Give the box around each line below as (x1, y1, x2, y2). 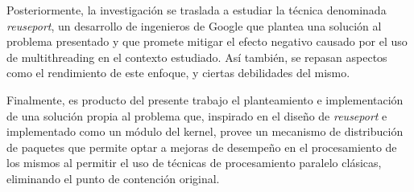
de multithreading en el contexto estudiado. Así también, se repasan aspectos (6, 48, 387, 65)
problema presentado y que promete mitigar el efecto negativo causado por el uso (6, 33, 408, 50)
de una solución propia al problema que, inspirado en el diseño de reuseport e (6, 107, 387, 124)
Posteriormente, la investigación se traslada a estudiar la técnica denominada (6, 2, 387, 18)
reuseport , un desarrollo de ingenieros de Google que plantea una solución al (6, 17, 382, 34)
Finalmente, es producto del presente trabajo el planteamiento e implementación (6, 91, 404, 108)
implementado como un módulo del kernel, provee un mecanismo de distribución (6, 123, 404, 140)
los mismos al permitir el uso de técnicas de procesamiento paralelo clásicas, (6, 154, 382, 171)
